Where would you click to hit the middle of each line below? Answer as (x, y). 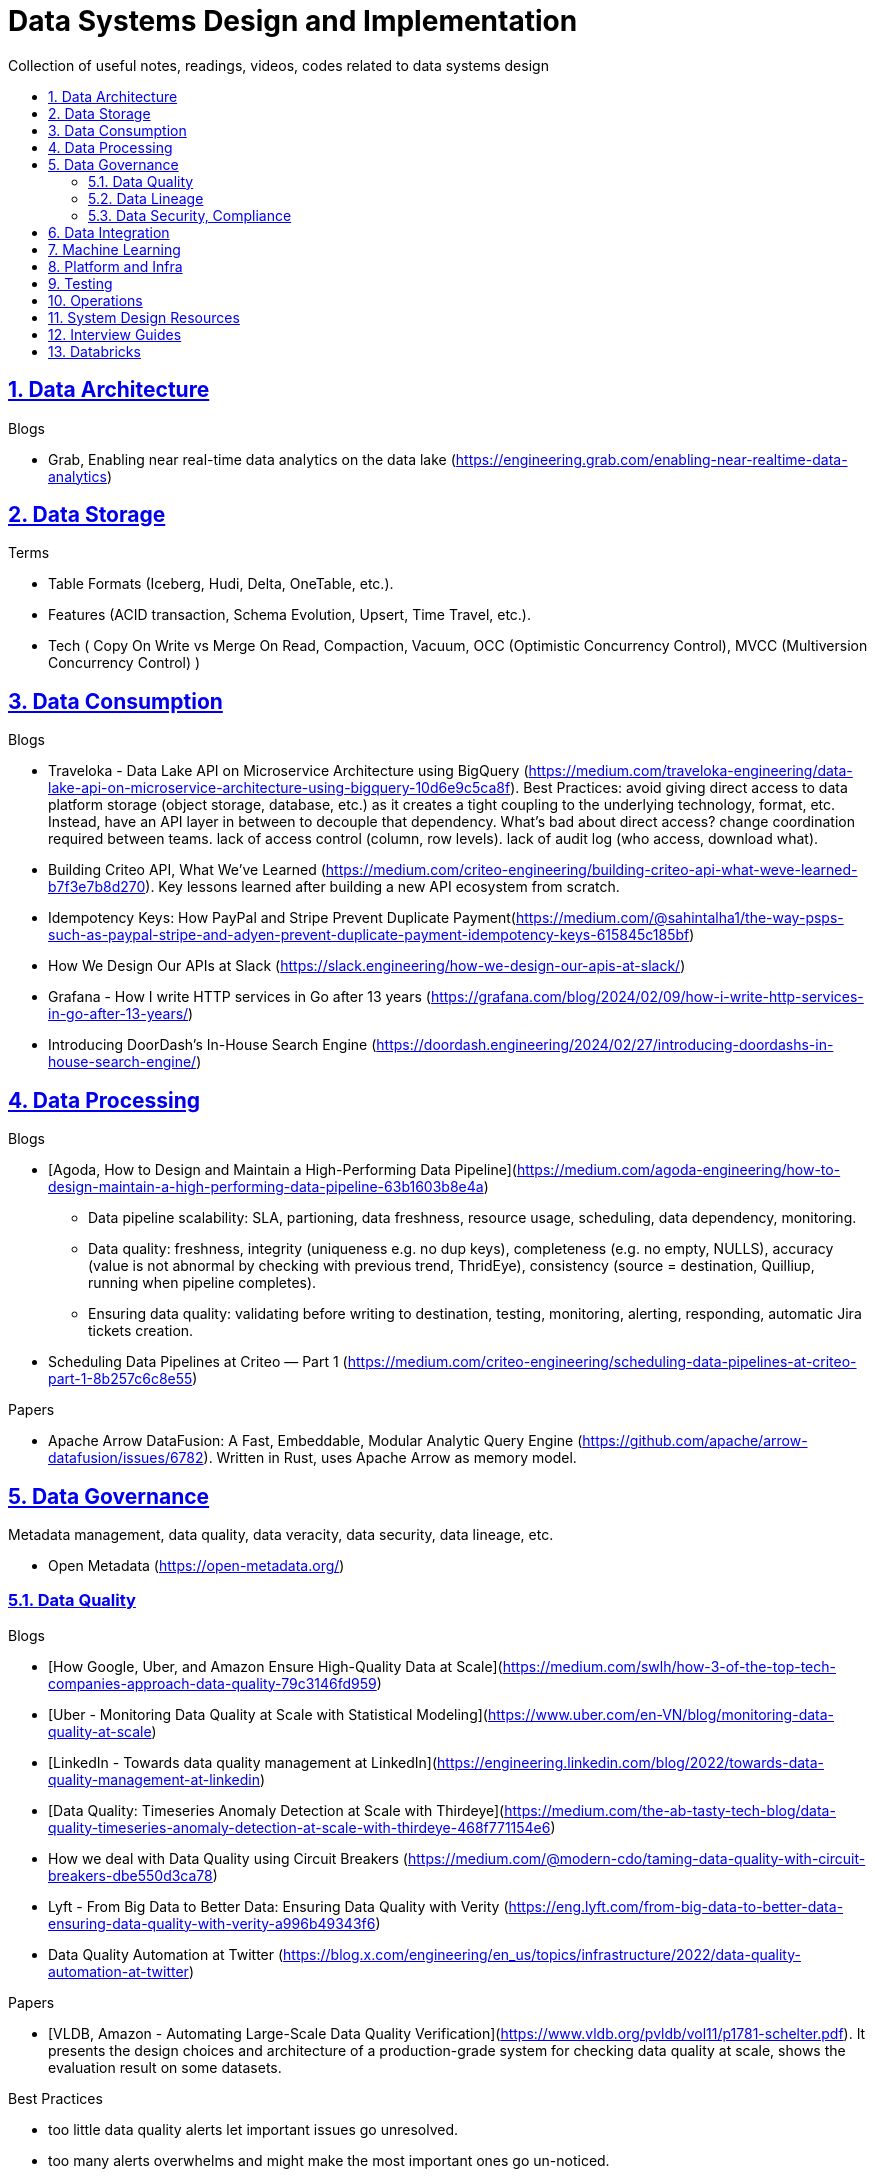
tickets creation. (141, 1331)
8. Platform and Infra (115, 266)
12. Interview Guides (115, 334)
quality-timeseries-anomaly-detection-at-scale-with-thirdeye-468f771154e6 (299, 1827)
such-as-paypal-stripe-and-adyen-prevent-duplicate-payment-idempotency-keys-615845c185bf (369, 935)
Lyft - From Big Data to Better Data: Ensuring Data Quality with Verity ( (278, 1906)
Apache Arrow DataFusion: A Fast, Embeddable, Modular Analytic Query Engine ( (315, 1441)
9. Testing (80, 283)
